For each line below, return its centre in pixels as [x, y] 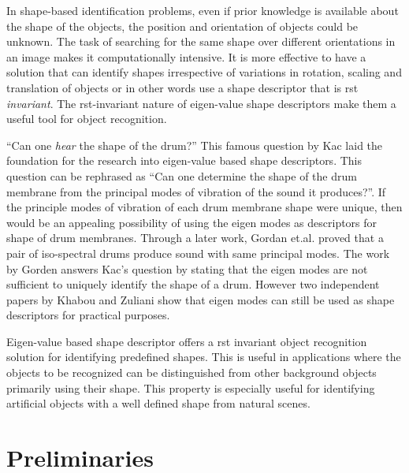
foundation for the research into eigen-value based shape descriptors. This [184, 160]
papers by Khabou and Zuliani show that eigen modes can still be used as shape [201, 299]
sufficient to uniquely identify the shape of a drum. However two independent [193, 284]
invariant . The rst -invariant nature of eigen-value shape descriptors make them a [201, 103]
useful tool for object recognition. [87, 119]
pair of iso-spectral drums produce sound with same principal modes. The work [198, 253]
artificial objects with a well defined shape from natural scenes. [158, 403]
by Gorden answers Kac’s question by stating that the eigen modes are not [187, 268]
